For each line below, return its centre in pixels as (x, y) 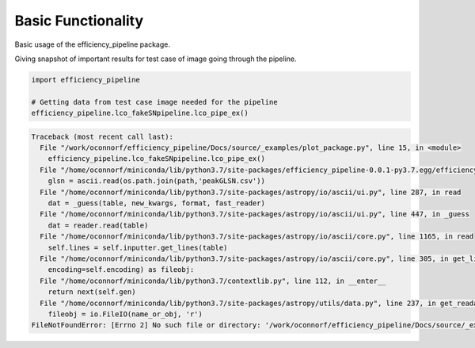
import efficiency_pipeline (85, 80)
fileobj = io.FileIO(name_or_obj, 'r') (125, 314)
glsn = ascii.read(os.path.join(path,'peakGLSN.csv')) (156, 181)
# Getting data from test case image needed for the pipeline (154, 102)
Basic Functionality (79, 21)
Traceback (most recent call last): (103, 136)
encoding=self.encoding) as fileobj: (121, 270)
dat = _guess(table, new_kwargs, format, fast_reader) (156, 203)
